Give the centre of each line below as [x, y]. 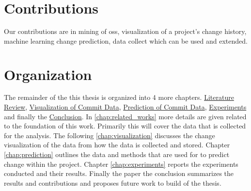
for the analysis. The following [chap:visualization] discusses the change [110, 135]
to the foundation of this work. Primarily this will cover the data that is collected [125, 126]
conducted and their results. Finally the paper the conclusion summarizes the [119, 173]
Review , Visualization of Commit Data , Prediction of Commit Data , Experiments [125, 107]
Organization [48, 74]
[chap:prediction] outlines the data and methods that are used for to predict [117, 154]
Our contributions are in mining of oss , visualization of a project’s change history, [125, 31]
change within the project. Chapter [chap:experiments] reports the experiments [121, 164]
